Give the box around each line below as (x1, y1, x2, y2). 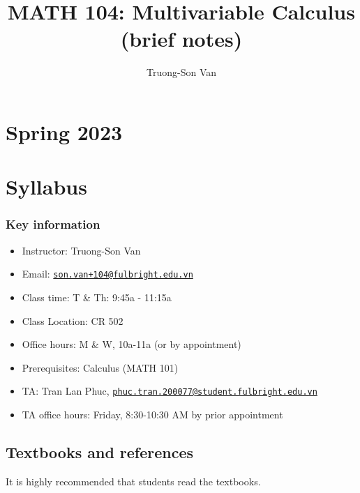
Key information (6, 215, 100, 233)
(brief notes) (120, 24, 243, 53)
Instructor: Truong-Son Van (22, 243, 141, 257)
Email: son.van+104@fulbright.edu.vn (22, 266, 193, 281)
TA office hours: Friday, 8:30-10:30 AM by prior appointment (22, 407, 283, 421)
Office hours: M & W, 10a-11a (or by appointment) (22, 337, 241, 351)
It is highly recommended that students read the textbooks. (6, 473, 261, 488)
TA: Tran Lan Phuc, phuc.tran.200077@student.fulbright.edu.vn (22, 384, 317, 398)
